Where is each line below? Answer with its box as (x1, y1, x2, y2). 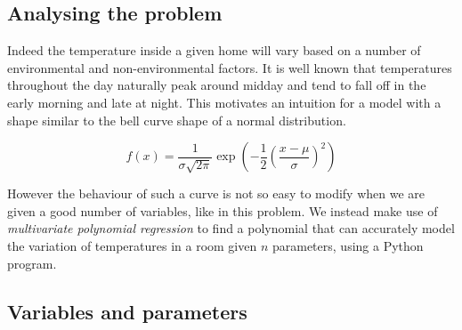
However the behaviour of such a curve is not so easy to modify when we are (7, 184, 426, 203)
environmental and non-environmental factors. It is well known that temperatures (7, 58, 452, 76)
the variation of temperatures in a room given (7, 236, 257, 254)
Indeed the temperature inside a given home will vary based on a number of (7, 41, 421, 60)
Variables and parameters (7, 297, 247, 325)
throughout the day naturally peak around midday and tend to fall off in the (7, 76, 426, 94)
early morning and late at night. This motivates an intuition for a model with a (7, 93, 442, 111)
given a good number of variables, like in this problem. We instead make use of (7, 201, 438, 220)
